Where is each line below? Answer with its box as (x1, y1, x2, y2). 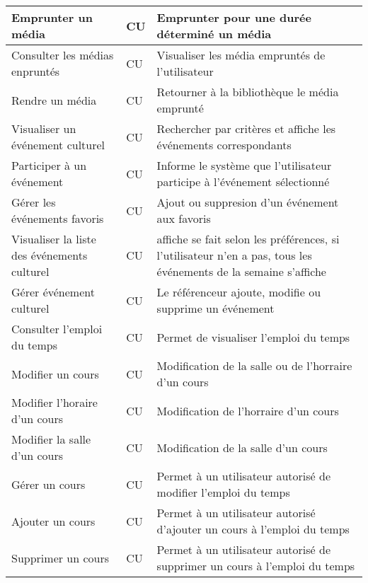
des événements (11, 247, 88, 263)
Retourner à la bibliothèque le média (156, 83, 339, 100)
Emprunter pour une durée (156, 9, 311, 25)
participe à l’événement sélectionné (156, 173, 330, 190)
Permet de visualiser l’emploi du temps (156, 328, 350, 345)
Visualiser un (11, 120, 76, 137)
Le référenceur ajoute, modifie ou (156, 284, 321, 300)
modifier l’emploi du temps (156, 484, 290, 500)
